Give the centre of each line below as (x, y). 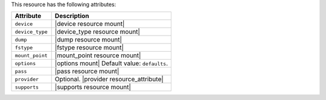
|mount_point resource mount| (98, 55)
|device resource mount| (90, 24)
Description (72, 16)
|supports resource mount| (93, 87)
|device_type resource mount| (97, 32)
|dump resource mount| (88, 40)
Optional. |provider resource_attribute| (109, 80)
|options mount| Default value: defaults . (111, 63)
